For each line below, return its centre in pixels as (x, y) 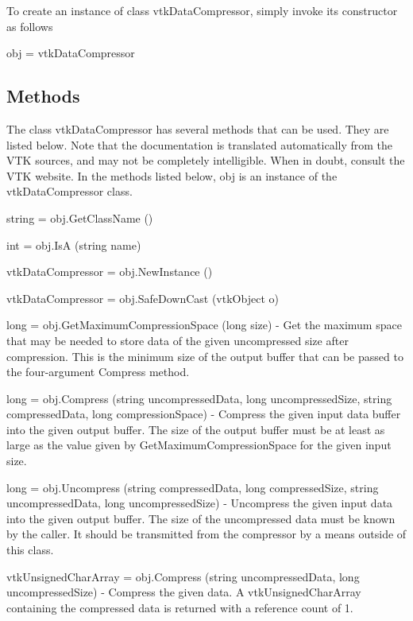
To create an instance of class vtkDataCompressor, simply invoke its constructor (202, 10)
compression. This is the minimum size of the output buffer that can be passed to (205, 356)
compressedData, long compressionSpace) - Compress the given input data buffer (204, 414)
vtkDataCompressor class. (69, 191)
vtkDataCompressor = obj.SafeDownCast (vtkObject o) (143, 298)
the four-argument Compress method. (98, 372)
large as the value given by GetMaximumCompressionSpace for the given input (199, 445)
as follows (30, 26)
